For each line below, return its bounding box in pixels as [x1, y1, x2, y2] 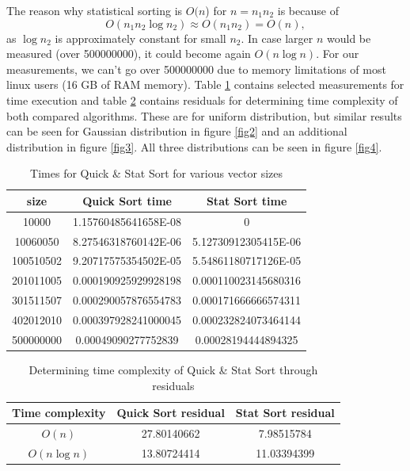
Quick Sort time [82, 192, 172, 209]
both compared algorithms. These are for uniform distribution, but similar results [6, 107, 402, 124]
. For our [316, 45, 359, 62]
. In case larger [241, 29, 313, 46]
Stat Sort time [206, 192, 287, 209]
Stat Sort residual [235, 404, 335, 421]
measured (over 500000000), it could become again [6, 45, 251, 62]
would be [327, 29, 371, 46]
